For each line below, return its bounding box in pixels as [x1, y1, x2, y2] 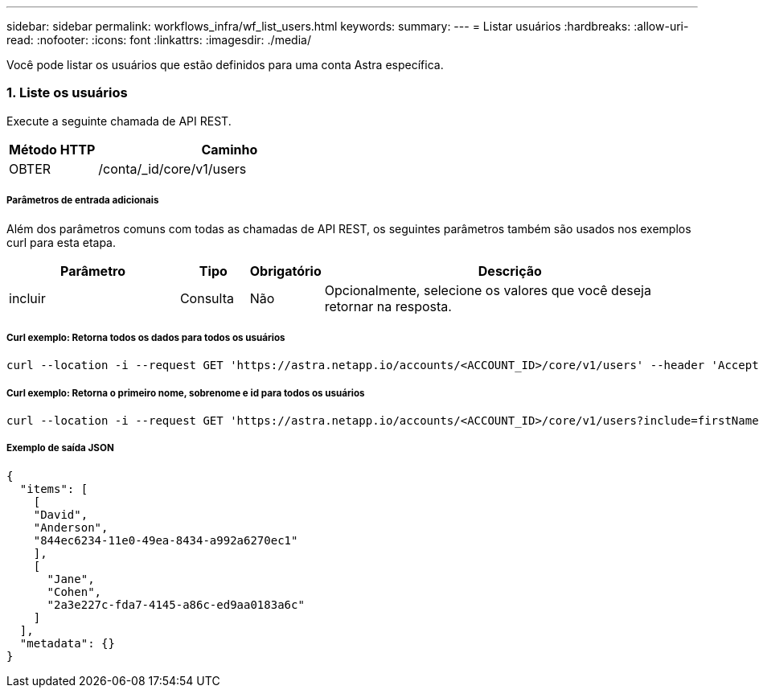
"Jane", [47, 572, 95, 585]
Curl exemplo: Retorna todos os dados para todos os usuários [6, 331, 285, 343]
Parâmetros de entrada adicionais [6, 195, 159, 207]
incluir [9, 290, 46, 306]
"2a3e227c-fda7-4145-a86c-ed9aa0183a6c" [47, 597, 305, 611]
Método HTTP [9, 141, 96, 158]
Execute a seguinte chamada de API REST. [6, 113, 232, 128]
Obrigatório [249, 262, 322, 279]
